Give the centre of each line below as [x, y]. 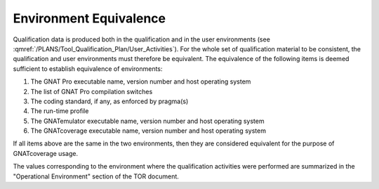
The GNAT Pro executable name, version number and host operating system [141, 82]
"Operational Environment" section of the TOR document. [96, 176]
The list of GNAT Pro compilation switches [92, 91]
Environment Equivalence [89, 18]
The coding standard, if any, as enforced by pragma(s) [109, 101]
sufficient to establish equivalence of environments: [88, 69]
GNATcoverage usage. [46, 153]
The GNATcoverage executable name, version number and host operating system [148, 131]
